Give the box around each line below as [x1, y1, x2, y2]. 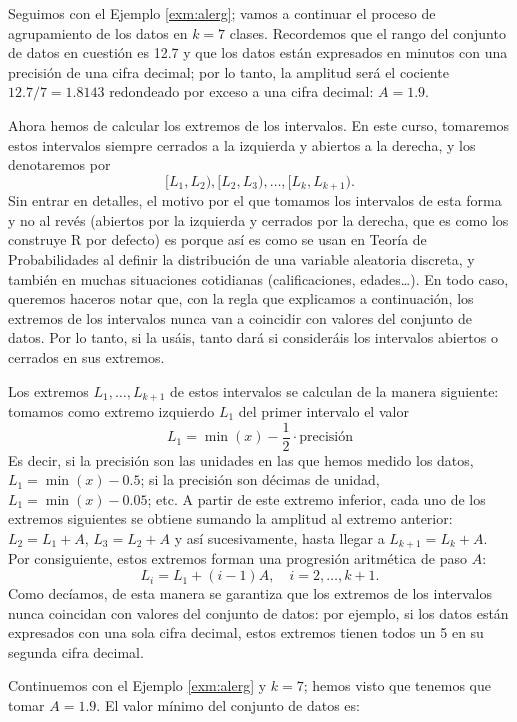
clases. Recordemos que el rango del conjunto [229, 22, 506, 43]
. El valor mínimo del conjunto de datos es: [96, 695, 360, 716]
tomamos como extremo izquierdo [8, 401, 215, 421]
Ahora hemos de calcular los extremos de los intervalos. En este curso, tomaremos [8, 114, 510, 135]
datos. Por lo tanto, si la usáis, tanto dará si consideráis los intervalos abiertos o [8, 327, 498, 348]
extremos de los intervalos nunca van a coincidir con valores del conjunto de [8, 307, 472, 328]
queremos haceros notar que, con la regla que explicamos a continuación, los [8, 288, 474, 309]
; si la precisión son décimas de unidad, [140, 469, 380, 490]
